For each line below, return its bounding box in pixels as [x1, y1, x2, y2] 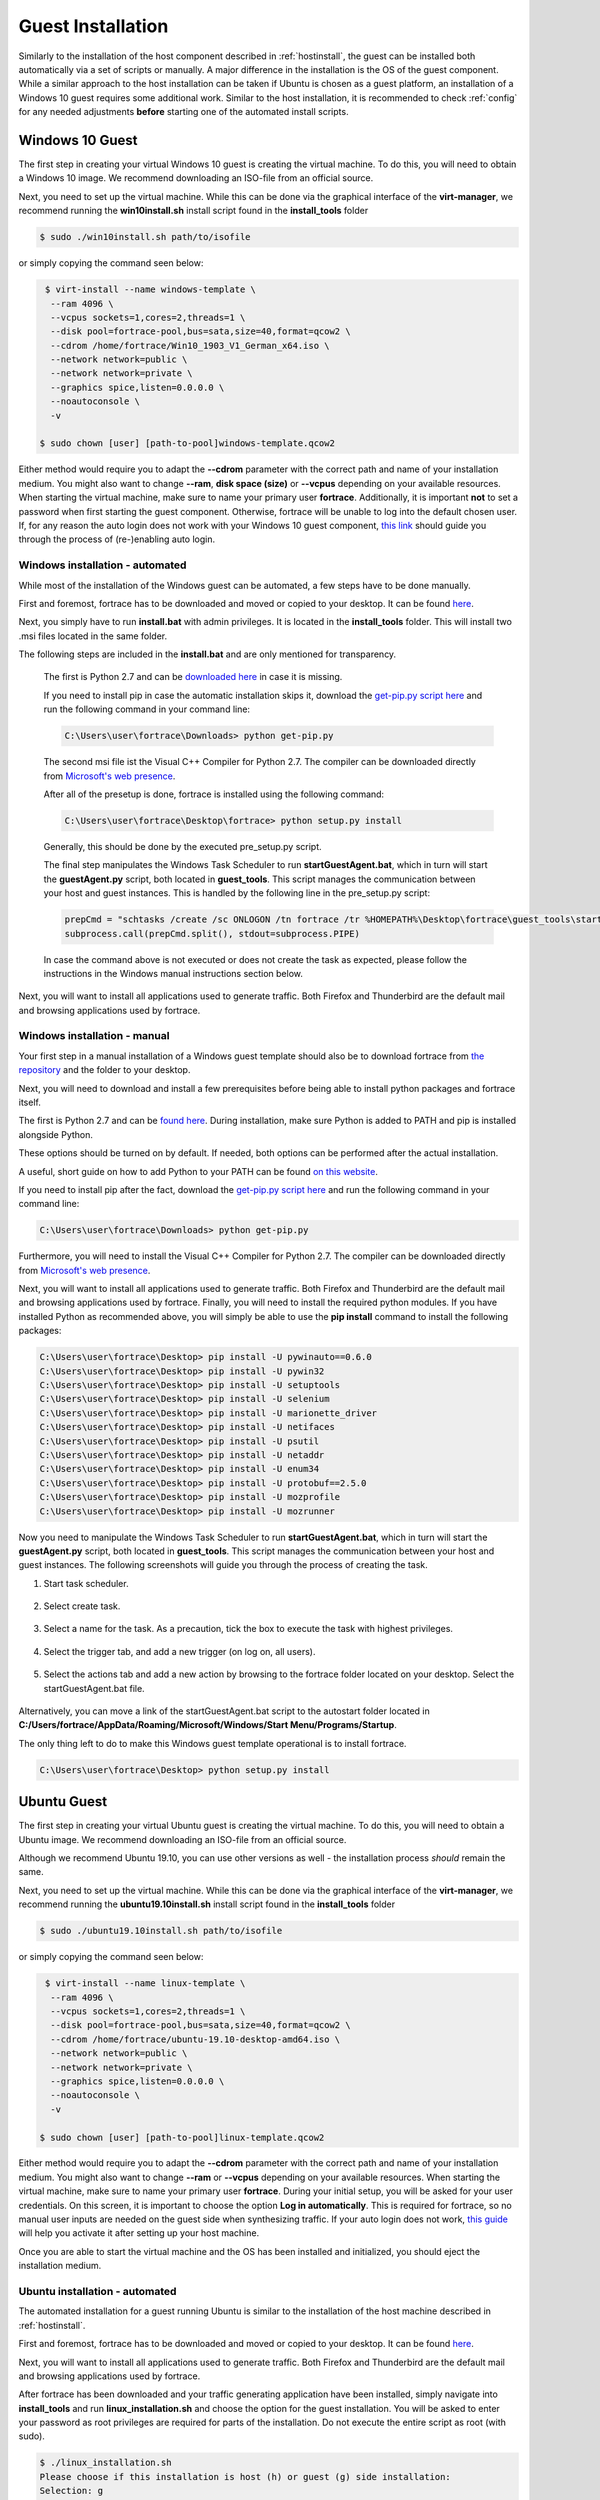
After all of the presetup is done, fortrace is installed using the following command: [43, 788, 385, 800]
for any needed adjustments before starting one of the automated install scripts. [18, 106, 349, 118]
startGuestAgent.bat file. [43, 1682, 145, 1694]
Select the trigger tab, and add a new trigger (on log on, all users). [43, 1645, 316, 1657]
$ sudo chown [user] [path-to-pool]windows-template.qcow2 [39, 438, 335, 449]
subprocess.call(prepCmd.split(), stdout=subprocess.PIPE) [64, 928, 360, 939]
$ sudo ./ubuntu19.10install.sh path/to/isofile [39, 1925, 283, 1937]
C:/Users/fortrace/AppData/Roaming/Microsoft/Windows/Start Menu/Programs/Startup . [18, 1719, 397, 1731]
